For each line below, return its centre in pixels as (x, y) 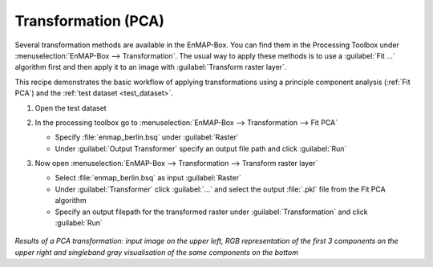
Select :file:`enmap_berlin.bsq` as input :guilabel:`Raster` (148, 178)
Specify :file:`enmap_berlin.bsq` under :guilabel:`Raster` (147, 137)
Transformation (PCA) (89, 21)
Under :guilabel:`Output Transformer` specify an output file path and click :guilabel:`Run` (201, 148)
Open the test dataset (71, 107)
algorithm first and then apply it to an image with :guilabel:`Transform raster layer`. (151, 67)
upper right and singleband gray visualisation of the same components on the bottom (156, 252)
